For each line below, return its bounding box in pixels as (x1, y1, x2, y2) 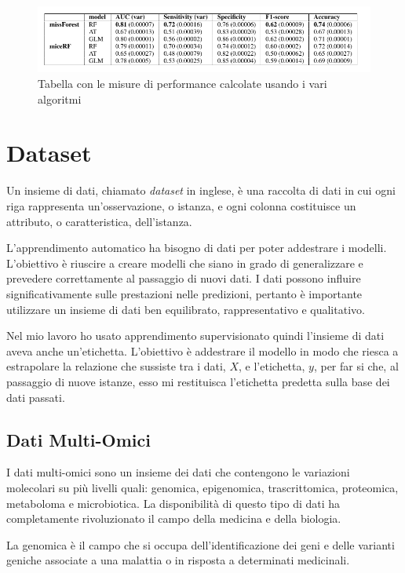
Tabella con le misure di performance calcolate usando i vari (38, 75, 327, 92)
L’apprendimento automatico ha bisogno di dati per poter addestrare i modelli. (6, 239, 387, 256)
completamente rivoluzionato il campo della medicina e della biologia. (6, 510, 341, 527)
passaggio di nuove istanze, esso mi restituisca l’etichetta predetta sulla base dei (6, 373, 390, 389)
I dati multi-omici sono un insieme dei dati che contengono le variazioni (6, 464, 350, 480)
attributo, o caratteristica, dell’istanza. (6, 213, 192, 229)
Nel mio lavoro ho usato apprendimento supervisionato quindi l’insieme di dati (6, 327, 385, 344)
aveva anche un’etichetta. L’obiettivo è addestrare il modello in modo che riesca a (6, 342, 399, 359)
